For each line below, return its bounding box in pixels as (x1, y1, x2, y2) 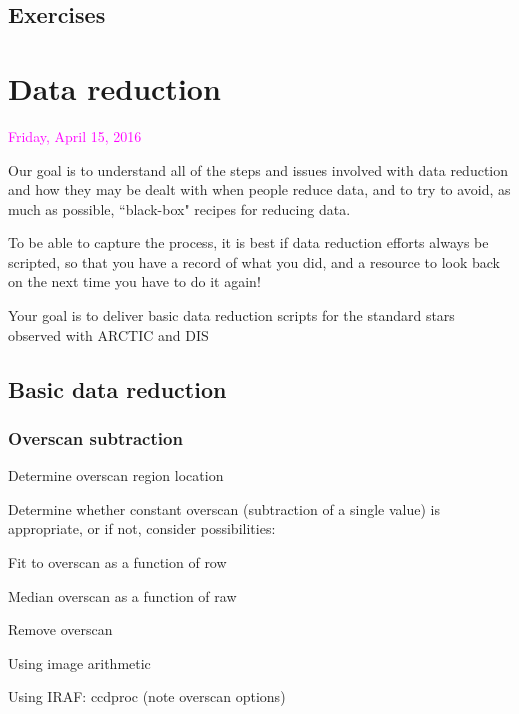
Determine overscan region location (8, 465, 224, 486)
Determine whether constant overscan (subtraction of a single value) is (8, 498, 440, 519)
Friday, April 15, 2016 (8, 125, 142, 146)
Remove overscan (8, 619, 113, 640)
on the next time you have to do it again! (8, 271, 261, 292)
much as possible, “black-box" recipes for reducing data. (8, 198, 351, 219)
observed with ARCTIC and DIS (8, 324, 209, 345)
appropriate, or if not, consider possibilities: (8, 518, 276, 539)
